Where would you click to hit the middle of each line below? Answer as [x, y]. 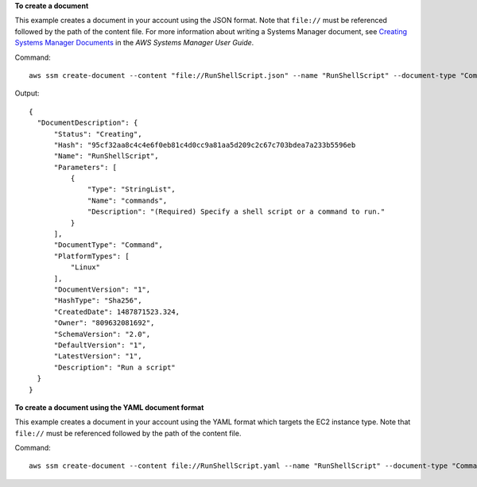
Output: [27, 93]
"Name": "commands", [128, 200]
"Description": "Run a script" [115, 367]
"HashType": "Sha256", [98, 301]
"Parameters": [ [85, 167]
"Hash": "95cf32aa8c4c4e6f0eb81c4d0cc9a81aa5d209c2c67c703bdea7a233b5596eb [205, 145]
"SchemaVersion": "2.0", [102, 334]
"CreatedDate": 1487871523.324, [117, 311]
